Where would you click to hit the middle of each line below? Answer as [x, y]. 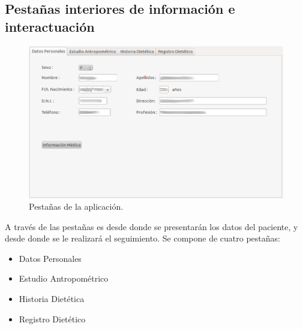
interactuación [50, 26]
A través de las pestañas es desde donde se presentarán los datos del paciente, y [151, 226]
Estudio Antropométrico [64, 278]
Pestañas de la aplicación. [76, 206]
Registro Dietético [52, 319]
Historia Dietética [52, 299]
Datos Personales [50, 258]
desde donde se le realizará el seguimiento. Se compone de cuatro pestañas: [142, 238]
